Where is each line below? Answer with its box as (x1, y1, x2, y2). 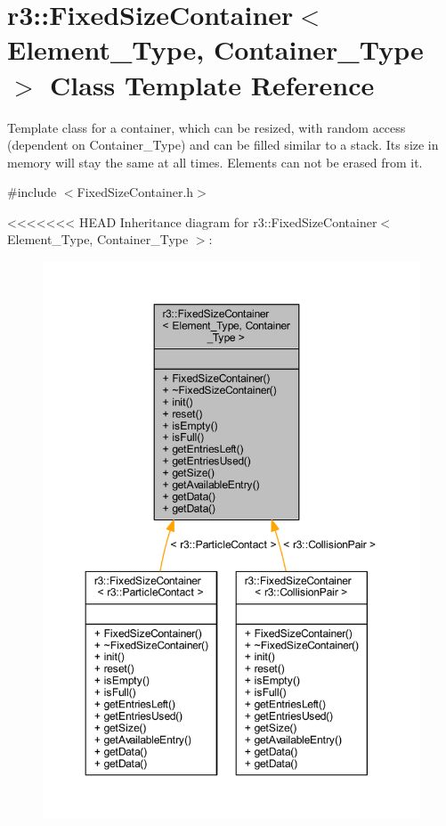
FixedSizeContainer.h (77, 183, 194, 201)
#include (7, 183, 57, 201)
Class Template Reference (50, 66, 375, 102)
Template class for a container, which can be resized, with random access (7, 118, 406, 136)
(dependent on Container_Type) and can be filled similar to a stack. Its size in (7, 135, 439, 154)
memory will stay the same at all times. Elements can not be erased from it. (7, 152, 423, 171)
